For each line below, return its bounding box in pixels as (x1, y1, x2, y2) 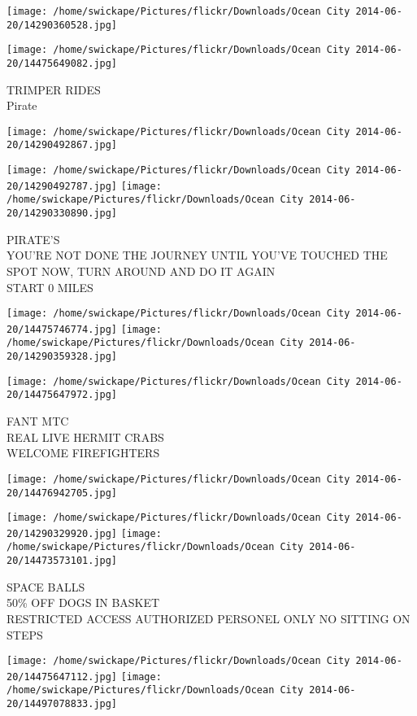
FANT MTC (7, 413, 69, 430)
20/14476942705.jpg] (7, 487, 118, 499)
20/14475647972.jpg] (7, 389, 118, 401)
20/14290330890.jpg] (7, 207, 118, 220)
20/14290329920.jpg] (7, 527, 118, 539)
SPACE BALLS (7, 578, 85, 595)
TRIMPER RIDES (7, 81, 101, 98)
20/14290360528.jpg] (7, 19, 118, 31)
